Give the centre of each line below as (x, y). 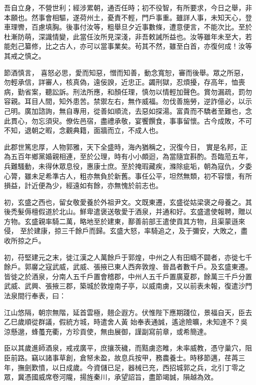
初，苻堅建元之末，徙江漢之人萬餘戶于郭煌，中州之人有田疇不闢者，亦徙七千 (128, 257)
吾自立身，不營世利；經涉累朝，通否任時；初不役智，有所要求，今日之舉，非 (128, 7)
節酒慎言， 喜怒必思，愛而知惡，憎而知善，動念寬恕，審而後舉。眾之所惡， (126, 72)
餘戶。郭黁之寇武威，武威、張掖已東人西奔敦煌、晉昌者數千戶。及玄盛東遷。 (128, 267)
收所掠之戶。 (25, 241)
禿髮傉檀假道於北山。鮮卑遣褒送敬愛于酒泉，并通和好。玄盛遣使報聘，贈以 (131, 211)
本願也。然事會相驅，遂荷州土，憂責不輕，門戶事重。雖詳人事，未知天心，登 (128, 17)
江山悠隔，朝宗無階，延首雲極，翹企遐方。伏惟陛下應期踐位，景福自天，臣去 (128, 312)
